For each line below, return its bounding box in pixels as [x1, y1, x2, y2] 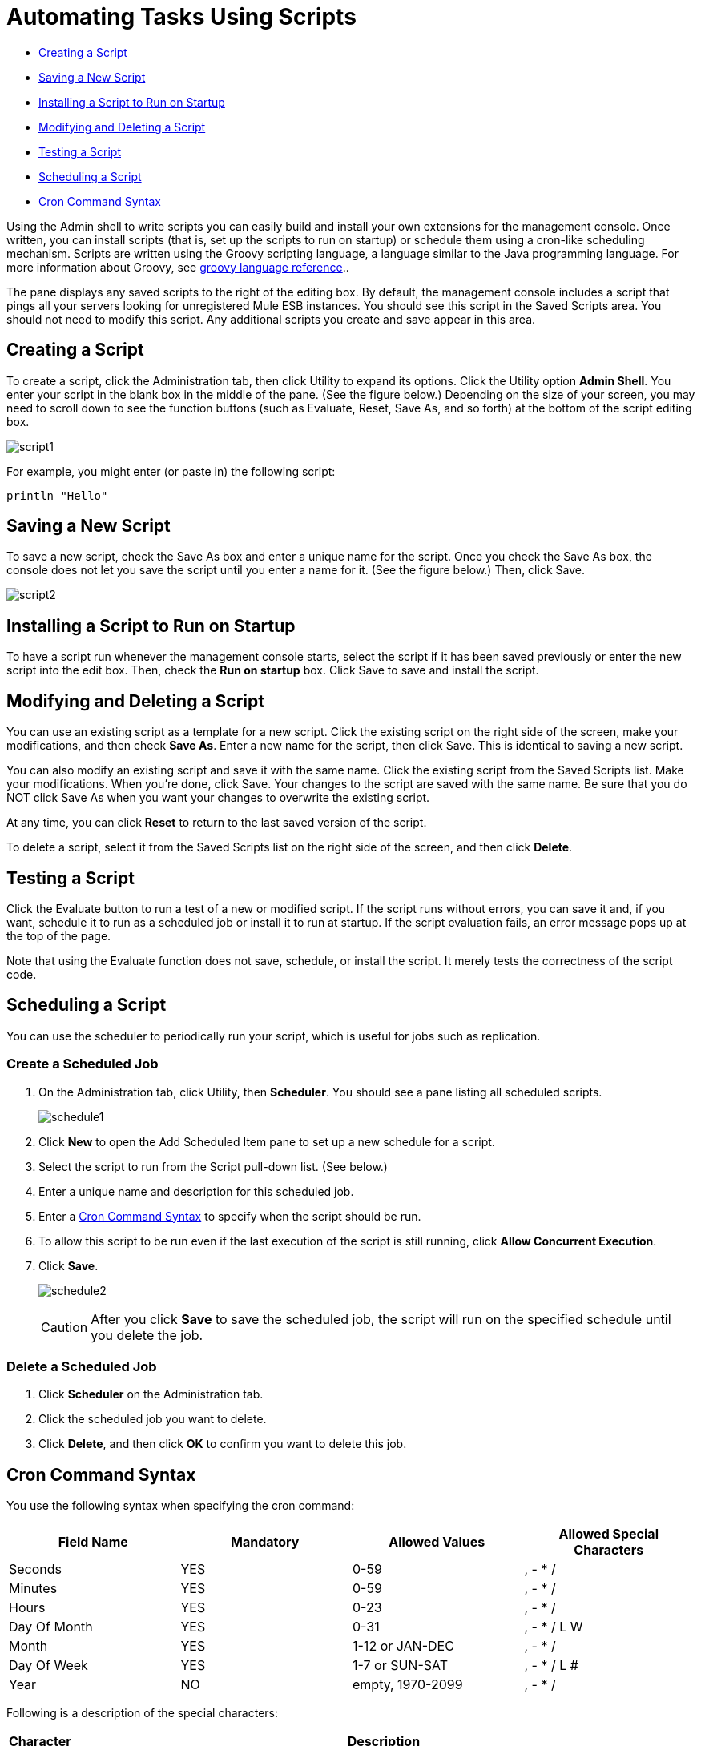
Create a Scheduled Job [6, 1056, 159, 1072]
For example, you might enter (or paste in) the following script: [6, 464, 336, 478]
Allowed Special [558, 1526, 659, 1543]
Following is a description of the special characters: [6, 1706, 278, 1720]
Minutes [9, 1580, 58, 1597]
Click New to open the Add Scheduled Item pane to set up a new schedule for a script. [38, 1134, 495, 1149]
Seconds [9, 1561, 62, 1578]
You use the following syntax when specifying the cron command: [6, 1499, 355, 1513]
